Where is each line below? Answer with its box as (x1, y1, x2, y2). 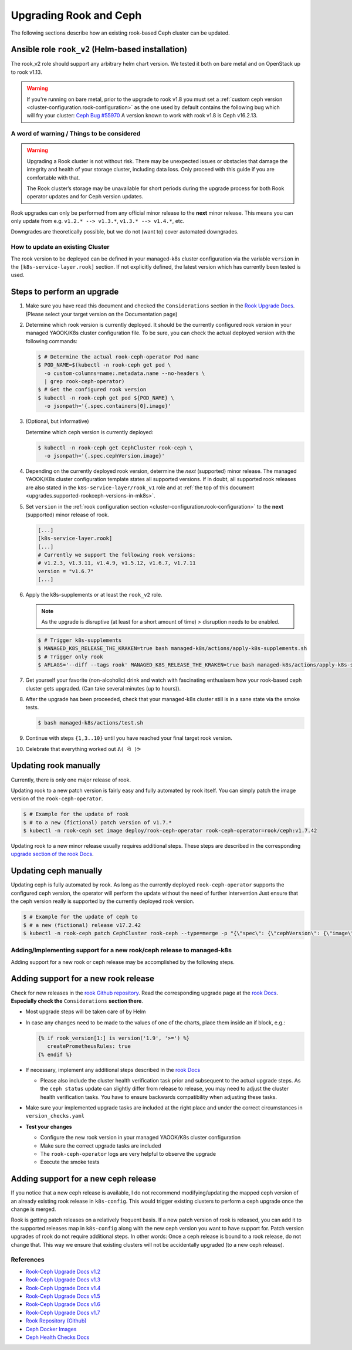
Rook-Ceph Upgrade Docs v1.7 (25, 1309, 100, 1316)
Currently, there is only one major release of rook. (11, 776, 131, 783)
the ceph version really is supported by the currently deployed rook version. (11, 898, 195, 905)
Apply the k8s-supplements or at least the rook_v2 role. (25, 591, 163, 598)
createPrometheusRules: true (47, 1043, 131, 1050)
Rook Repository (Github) (25, 1317, 87, 1324)
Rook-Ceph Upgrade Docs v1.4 (25, 1284, 101, 1291)
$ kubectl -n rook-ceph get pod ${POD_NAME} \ (38, 394, 174, 401)
